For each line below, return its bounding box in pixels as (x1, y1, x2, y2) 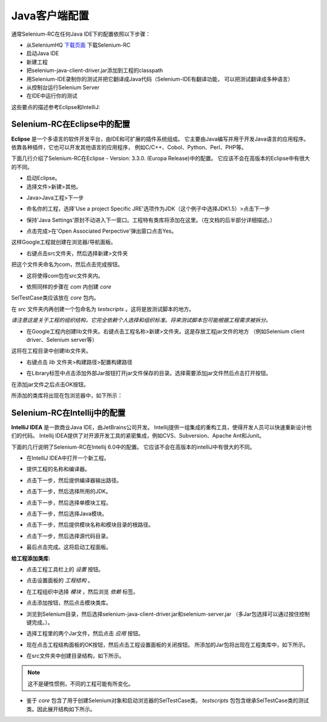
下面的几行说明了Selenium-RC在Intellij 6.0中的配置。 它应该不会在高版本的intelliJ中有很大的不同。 (11, 443, 256, 450)
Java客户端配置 (11, 9, 89, 22)
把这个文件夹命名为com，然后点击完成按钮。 (11, 261, 124, 268)
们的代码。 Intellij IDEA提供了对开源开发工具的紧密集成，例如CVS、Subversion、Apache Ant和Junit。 (11, 432, 265, 440)
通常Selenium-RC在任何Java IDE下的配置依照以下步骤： (11, 30, 151, 38)
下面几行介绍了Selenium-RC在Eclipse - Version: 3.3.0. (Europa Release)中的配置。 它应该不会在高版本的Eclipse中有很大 (11, 155, 310, 162)
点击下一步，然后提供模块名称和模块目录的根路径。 (26, 521, 154, 529)
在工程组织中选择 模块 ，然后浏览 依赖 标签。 (26, 588, 139, 595)
